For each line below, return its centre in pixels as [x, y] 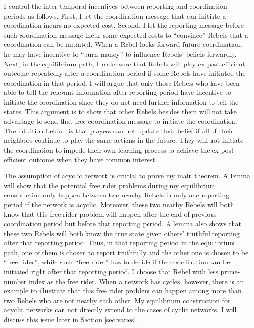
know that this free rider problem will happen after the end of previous [110, 214]
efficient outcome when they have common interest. [81, 159]
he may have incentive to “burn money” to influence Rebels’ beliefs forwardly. [120, 54]
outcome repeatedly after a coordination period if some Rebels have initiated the [125, 73]
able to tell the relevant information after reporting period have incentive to [117, 92]
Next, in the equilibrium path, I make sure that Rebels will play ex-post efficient [125, 63]
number [15, 281]
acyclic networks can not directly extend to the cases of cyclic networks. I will [120, 310]
